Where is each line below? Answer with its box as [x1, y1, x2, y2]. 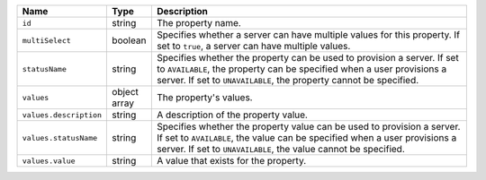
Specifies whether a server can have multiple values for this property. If [156, 29, 461, 40]
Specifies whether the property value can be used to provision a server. [156, 121, 461, 133]
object [112, 86, 139, 98]
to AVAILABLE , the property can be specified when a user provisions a [156, 63, 447, 75]
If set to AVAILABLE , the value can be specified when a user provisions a [156, 132, 457, 143]
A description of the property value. [156, 108, 308, 121]
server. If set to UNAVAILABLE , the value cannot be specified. [156, 143, 405, 155]
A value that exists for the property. [156, 155, 307, 167]
